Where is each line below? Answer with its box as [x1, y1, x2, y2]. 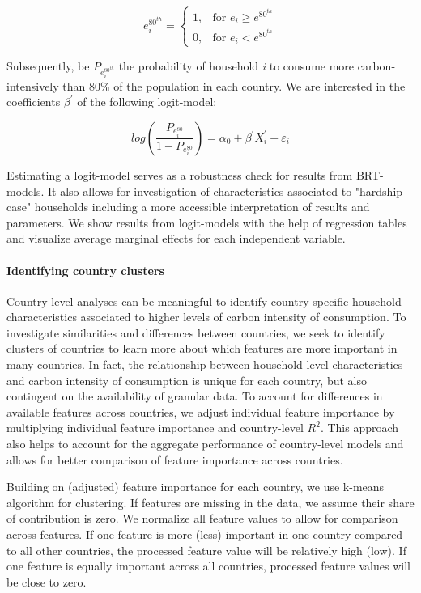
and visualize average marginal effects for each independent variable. [6, 230, 346, 247]
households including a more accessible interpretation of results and [34, 198, 370, 215]
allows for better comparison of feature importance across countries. [6, 451, 343, 468]
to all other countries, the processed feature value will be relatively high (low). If [6, 541, 406, 558]
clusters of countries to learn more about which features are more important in [6, 340, 398, 357]
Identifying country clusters [6, 261, 164, 278]
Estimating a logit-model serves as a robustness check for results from [6, 166, 353, 183]
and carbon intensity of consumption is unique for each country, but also [6, 371, 367, 388]
